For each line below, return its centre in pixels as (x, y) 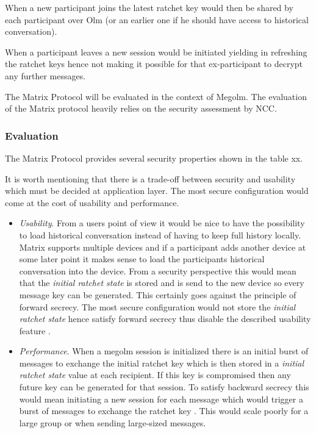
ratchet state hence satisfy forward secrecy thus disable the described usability (165, 319)
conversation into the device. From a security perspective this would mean (158, 270)
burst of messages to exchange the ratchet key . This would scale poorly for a (164, 411)
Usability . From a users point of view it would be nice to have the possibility (162, 223)
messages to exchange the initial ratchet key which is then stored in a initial (162, 363)
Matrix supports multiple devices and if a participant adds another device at (163, 247)
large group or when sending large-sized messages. (113, 422)
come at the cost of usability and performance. (92, 202)
